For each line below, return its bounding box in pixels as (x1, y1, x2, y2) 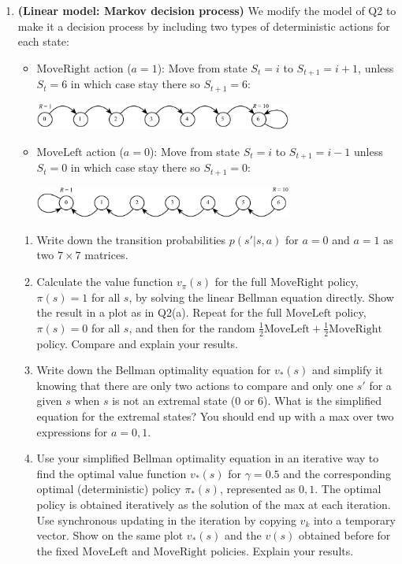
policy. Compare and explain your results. (36, 335, 239, 351)
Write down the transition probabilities (36, 231, 226, 247)
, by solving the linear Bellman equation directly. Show (128, 288, 394, 305)
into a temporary (313, 511, 396, 528)
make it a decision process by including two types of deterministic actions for (17, 17, 390, 34)
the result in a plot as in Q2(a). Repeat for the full (36, 304, 282, 321)
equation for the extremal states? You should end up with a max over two (36, 408, 394, 425)
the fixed (36, 542, 79, 558)
